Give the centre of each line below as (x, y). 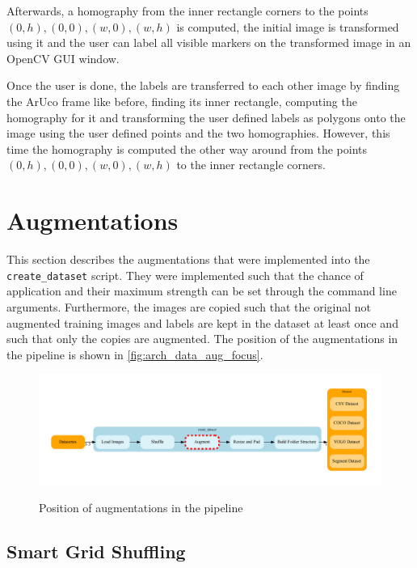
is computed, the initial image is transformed (288, 26)
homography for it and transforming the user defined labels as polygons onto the (206, 117)
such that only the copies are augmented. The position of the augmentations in (202, 339)
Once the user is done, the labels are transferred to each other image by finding (203, 85)
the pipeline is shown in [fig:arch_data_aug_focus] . (135, 354)
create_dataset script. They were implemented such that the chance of (185, 275)
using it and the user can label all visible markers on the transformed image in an (209, 42)
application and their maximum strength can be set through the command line (202, 291)
